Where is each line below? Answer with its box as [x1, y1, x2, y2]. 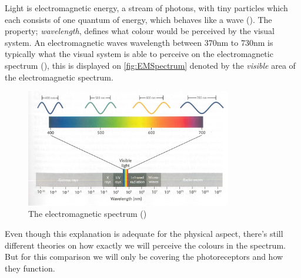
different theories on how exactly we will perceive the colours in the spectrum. [5, 239, 286, 251]
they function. [5, 262, 55, 274]
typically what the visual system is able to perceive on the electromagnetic [5, 48, 273, 60]
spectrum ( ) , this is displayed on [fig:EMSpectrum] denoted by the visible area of [5, 59, 296, 71]
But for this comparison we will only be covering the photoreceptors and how [5, 250, 283, 263]
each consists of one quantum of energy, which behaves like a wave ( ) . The [5, 13, 272, 25]
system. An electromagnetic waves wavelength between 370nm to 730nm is [5, 36, 273, 48]
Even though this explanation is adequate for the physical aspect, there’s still [5, 227, 283, 239]
